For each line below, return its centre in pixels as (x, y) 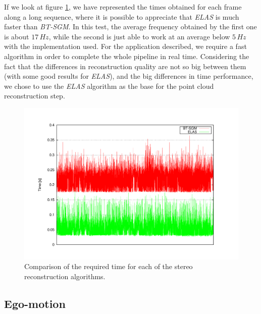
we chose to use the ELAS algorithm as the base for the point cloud (109, 86)
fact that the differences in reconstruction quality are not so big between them (125, 66)
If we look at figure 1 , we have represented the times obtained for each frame (123, 7)
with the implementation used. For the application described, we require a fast (125, 46)
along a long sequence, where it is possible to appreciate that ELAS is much (122, 16)
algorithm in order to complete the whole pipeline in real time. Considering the (127, 56)
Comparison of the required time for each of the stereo (109, 266)
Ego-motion (35, 303)
